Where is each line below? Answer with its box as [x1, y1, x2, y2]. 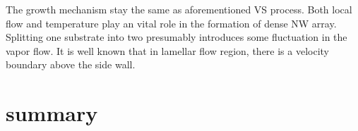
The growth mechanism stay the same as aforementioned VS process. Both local [6, 2, 352, 16]
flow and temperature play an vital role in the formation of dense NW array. [6, 15, 337, 30]
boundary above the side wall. [6, 57, 136, 72]
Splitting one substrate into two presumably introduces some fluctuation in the [6, 30, 347, 44]
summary [6, 99, 98, 127]
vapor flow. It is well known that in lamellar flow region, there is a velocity [6, 43, 330, 58]
